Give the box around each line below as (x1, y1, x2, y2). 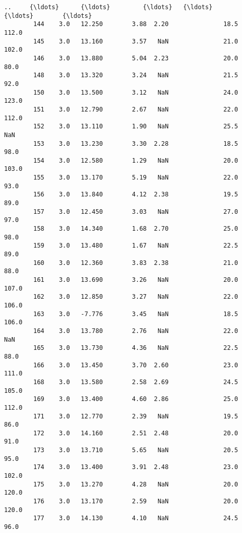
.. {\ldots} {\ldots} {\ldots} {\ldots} (4, 4, 213, 11)
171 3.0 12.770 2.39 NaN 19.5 (33, 412, 238, 420)
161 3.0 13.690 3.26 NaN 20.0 (33, 276, 238, 283)
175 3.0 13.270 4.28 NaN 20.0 (33, 480, 238, 488)
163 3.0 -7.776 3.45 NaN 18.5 (33, 310, 238, 318)
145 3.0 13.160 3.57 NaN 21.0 (33, 37, 238, 45)
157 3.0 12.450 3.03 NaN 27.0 (33, 208, 238, 215)
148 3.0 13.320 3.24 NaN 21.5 (33, 72, 238, 79)
